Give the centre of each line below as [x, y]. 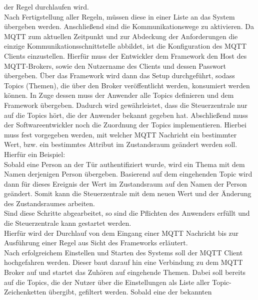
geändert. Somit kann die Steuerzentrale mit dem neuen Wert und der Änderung [128, 193]
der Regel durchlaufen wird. [46, 7]
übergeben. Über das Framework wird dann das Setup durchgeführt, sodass [119, 76]
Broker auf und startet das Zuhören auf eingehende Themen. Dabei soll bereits [125, 272]
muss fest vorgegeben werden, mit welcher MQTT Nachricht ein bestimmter [120, 134]
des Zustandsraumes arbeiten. [49, 203]
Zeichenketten [25, 292]
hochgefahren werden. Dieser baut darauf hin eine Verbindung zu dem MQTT [123, 262]
